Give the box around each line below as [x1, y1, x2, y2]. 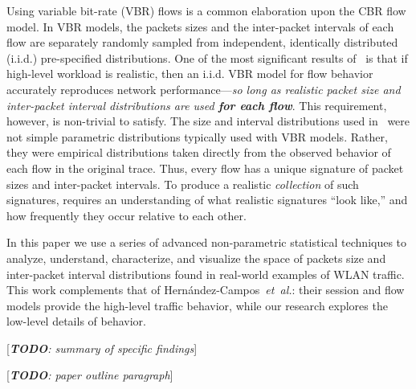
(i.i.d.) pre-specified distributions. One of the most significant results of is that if [6, 49, 408, 66]
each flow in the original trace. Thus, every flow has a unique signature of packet [6, 159, 404, 176]
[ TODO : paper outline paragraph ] [6, 366, 173, 383]
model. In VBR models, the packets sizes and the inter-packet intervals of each [6, 18, 394, 35]
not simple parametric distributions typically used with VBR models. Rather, [6, 128, 388, 145]
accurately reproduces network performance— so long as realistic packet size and [6, 80, 401, 97]
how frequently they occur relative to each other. [6, 207, 247, 223]
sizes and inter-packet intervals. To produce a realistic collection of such [6, 175, 359, 192]
